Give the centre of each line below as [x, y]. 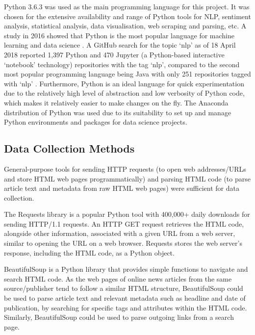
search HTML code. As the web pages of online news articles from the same [118, 278]
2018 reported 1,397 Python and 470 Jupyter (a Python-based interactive [114, 54]
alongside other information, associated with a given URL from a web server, [120, 233]
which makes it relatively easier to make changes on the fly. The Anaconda [116, 102]
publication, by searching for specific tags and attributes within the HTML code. [126, 307]
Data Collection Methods [69, 148]
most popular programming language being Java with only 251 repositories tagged [127, 74]
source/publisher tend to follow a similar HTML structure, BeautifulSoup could [124, 288]
